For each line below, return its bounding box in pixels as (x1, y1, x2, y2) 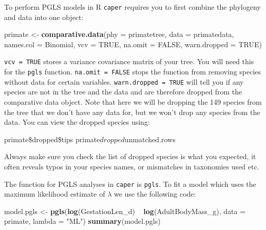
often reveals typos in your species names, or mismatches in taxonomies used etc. (4, 161, 259, 171)
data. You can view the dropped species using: (4, 117, 150, 127)
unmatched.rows (124, 133, 176, 144)
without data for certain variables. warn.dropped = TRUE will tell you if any (4, 76, 244, 87)
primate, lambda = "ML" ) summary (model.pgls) (4, 216, 161, 226)
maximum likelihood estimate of (4, 188, 105, 199)
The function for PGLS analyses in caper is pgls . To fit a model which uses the (4, 178, 256, 189)
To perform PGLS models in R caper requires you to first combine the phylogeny (4, 2, 261, 12)
